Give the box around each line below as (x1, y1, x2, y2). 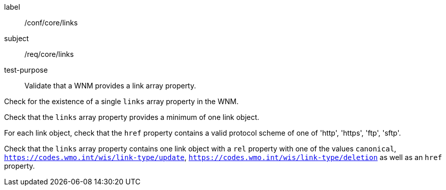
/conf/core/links (24, 18, 78, 27)
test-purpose (4, 66, 48, 74)
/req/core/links (24, 50, 74, 58)
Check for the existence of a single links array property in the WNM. (4, 97, 239, 106)
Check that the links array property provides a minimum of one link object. (4, 113, 259, 121)
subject (4, 34, 29, 43)
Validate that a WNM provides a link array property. (24, 81, 196, 90)
